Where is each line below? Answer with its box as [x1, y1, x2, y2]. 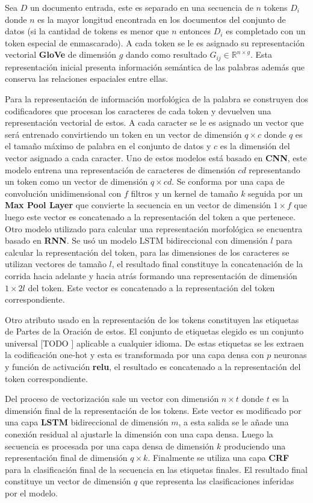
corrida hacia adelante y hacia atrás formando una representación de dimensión [5, 269, 297, 282]
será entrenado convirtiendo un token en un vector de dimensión [5, 128, 242, 140]
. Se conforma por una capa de [172, 175, 285, 188]
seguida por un [248, 187, 303, 199]
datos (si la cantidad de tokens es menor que [5, 25, 169, 37]
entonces [179, 25, 211, 37]
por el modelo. [5, 487, 58, 499]
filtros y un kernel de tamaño [131, 187, 238, 199]
